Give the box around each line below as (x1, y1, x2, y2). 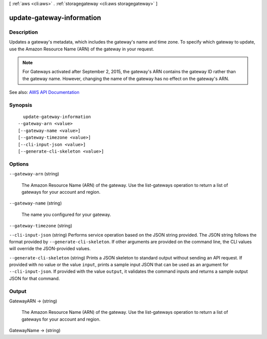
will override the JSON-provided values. (9, 246, 91, 252)
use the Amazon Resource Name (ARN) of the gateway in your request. (9, 46, 154, 52)
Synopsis (9, 101, 32, 108)
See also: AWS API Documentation (9, 89, 80, 95)
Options (9, 161, 29, 168)
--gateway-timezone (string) (9, 223, 73, 229)
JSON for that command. (9, 275, 60, 281)
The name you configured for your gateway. (21, 212, 111, 217)
